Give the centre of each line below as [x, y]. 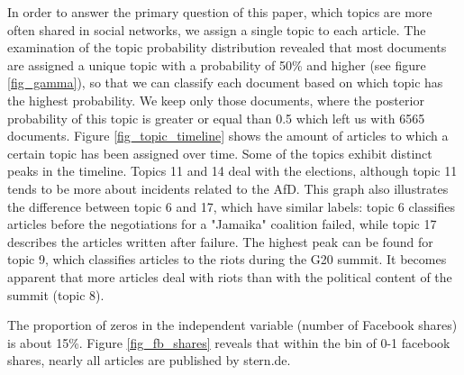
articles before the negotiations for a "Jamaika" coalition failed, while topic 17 [222, 224]
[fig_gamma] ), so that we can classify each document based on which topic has [225, 82]
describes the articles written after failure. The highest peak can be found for [220, 241]
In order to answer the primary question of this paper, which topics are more [220, 12]
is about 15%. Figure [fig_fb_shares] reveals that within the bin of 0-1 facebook [229, 342]
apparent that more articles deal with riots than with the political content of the [230, 276]
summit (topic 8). [56, 294]
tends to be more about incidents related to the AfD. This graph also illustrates [228, 188]
